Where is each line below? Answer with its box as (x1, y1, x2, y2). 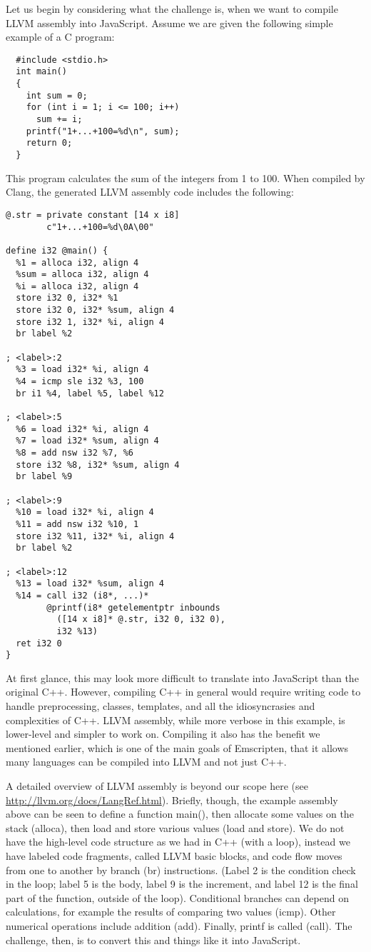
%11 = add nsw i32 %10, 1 (16, 518, 139, 529)
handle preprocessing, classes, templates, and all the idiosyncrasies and (6, 698, 315, 713)
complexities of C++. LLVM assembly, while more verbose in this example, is (6, 712, 345, 727)
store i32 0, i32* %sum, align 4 (16, 305, 175, 316)
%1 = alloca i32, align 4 (16, 257, 139, 268)
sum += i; (36, 114, 83, 125)
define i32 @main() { (6, 245, 108, 256)
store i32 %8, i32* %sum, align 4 (16, 459, 180, 470)
